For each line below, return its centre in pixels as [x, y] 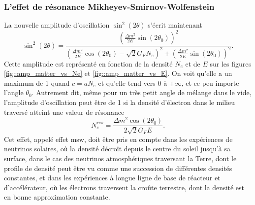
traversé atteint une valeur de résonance [64, 112]
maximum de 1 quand [37, 83]
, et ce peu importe [210, 83]
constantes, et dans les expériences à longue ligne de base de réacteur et [112, 178]
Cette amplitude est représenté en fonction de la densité [88, 63]
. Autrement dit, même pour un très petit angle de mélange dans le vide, [142, 92]
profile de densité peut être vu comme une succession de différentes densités [118, 168]
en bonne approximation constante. [57, 197]
